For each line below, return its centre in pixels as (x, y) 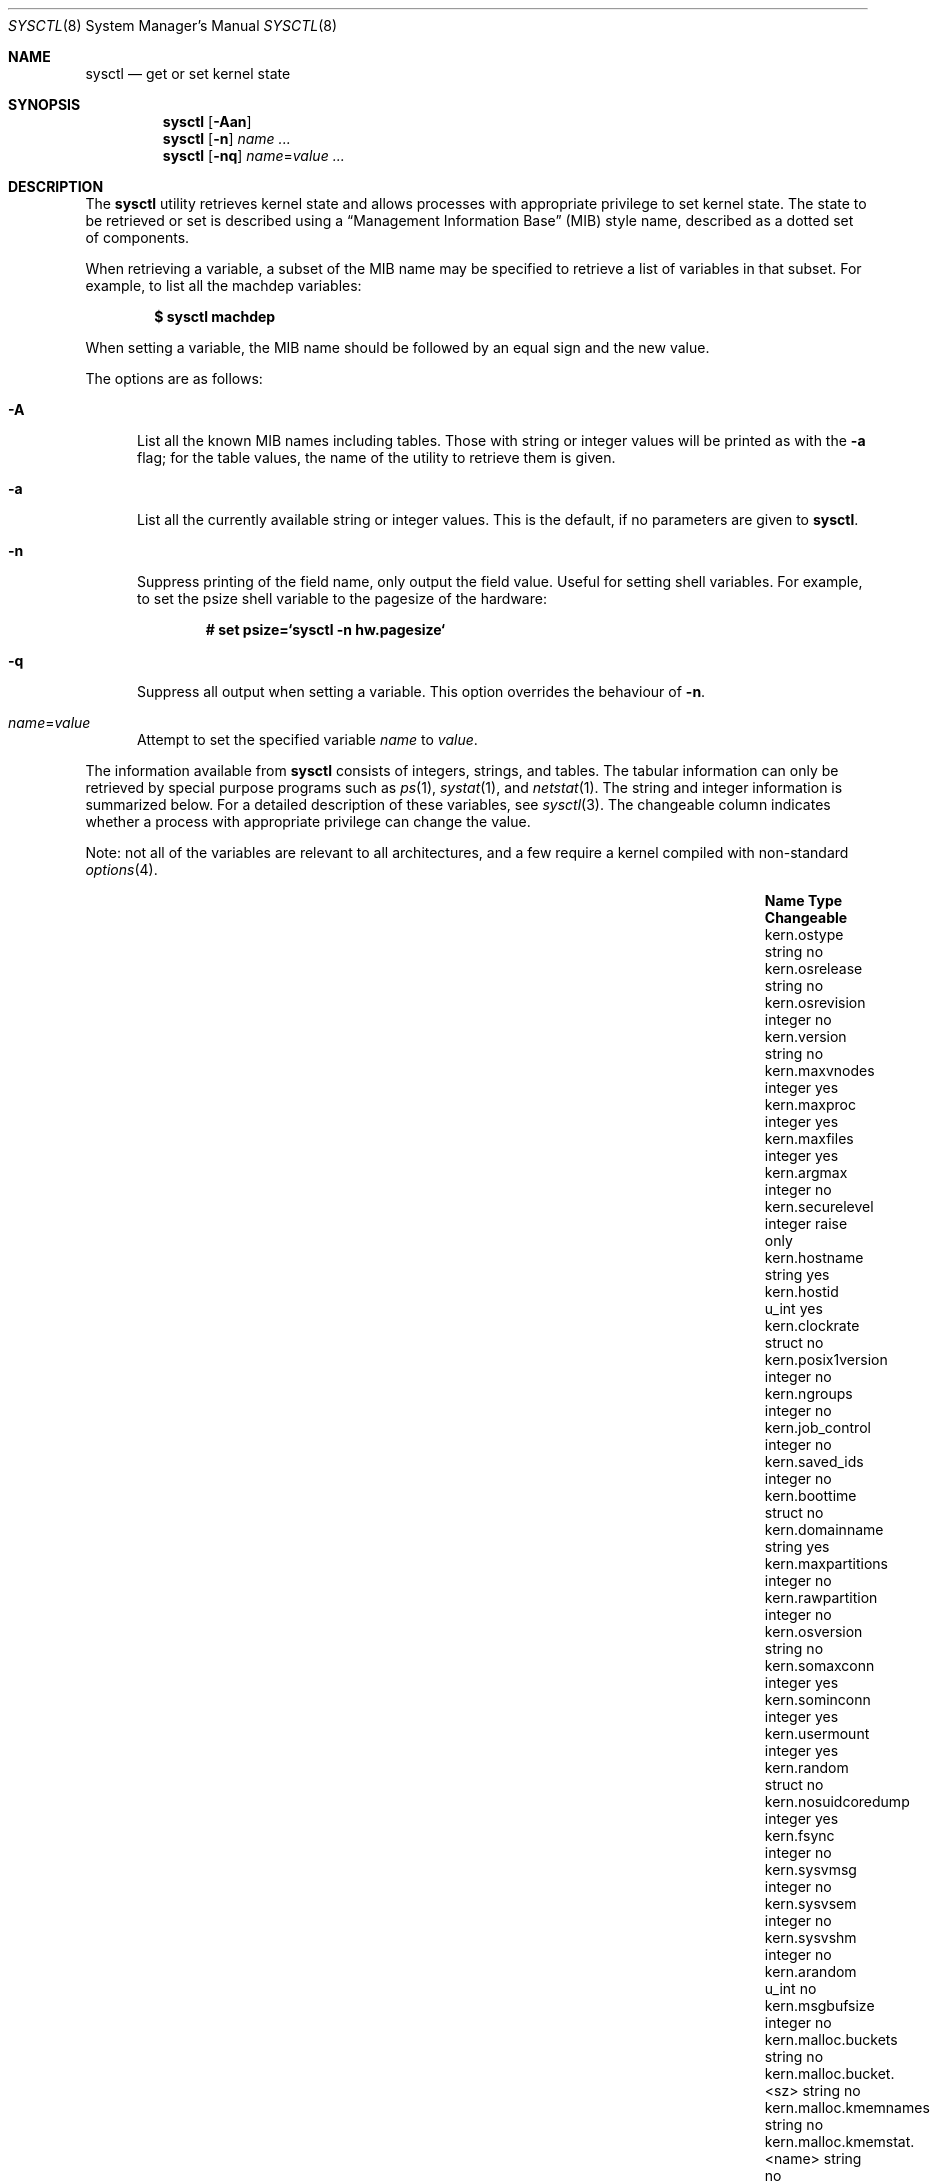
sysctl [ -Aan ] (207, 121)
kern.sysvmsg (810, 1869)
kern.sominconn (817, 1699)
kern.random (806, 1767)
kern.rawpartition (821, 1597)
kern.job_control (817, 1427)
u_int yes (793, 1308)
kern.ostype (804, 934)
